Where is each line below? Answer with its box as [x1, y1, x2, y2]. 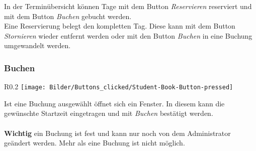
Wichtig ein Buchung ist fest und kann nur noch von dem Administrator [4, 127, 231, 138]
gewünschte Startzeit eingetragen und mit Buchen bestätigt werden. [4, 108, 213, 118]
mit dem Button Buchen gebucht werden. [4, 11, 132, 21]
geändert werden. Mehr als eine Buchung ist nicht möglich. [4, 137, 185, 148]
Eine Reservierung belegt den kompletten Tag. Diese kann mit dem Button [4, 21, 235, 31]
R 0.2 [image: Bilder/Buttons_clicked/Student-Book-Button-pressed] [4, 81, 233, 92]
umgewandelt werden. [4, 40, 71, 51]
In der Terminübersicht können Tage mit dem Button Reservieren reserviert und [4, 1, 252, 11]
